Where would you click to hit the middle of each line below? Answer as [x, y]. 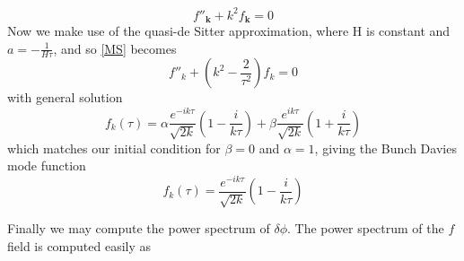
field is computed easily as [79, 245]
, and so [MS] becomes [115, 48]
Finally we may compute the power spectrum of [139, 228]
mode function [47, 165]
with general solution [65, 97]
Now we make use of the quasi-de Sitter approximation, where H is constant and [229, 30]
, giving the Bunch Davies [385, 148]
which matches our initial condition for [114, 148]
